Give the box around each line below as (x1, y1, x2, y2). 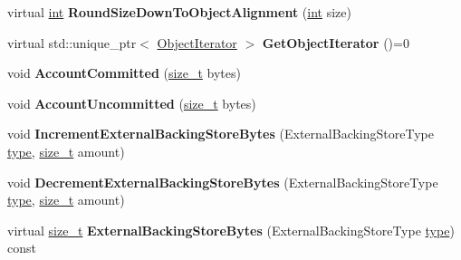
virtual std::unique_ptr (7, 33, 137, 52)
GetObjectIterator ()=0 (262, 33, 409, 52)
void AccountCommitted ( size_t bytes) (7, 63, 241, 82)
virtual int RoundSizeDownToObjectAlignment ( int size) (7, 3, 351, 21)
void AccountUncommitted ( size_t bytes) (7, 93, 256, 112)
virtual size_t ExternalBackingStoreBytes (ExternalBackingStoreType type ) (7, 220, 455, 239)
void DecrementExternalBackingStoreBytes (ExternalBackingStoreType (7, 172, 438, 191)
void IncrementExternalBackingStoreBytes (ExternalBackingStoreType (7, 124, 434, 143)
